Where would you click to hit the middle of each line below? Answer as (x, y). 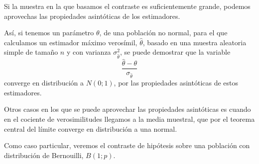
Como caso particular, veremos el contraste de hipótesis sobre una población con (127, 145)
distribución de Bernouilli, (44, 155)
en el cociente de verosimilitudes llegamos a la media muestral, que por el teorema (129, 119)
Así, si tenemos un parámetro (49, 33)
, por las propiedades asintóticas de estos (176, 83)
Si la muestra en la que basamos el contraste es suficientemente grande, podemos (127, 6)
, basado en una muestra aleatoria (194, 42)
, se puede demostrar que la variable (175, 52)
